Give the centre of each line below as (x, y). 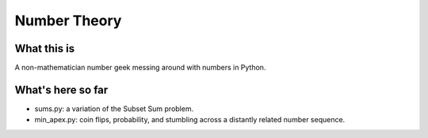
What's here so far (61, 90)
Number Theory (68, 21)
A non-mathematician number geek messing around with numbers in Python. (140, 68)
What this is (45, 48)
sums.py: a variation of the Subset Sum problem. (114, 108)
